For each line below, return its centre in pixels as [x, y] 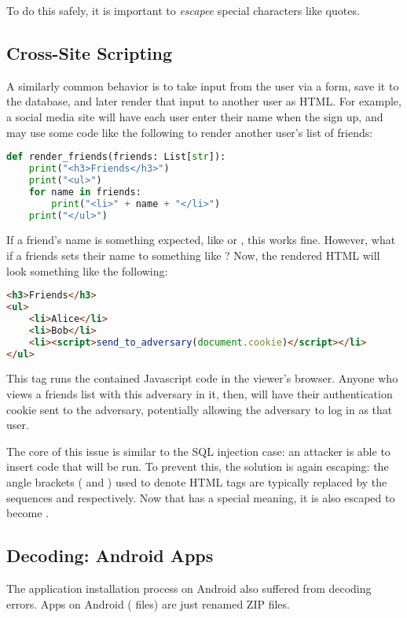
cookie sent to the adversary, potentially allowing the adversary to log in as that [200, 409]
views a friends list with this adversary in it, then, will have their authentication [200, 394]
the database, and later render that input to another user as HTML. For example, [204, 101]
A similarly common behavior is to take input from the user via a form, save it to [203, 85]
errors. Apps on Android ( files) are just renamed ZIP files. [148, 603]
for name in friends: [85, 192]
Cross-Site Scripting [90, 52]
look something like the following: [87, 270]
